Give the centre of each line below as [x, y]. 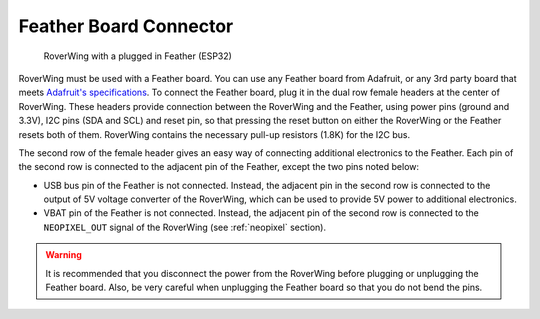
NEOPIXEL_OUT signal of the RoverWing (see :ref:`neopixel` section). [185, 227]
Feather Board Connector [126, 26]
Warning [63, 255]
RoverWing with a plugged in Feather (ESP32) [137, 56]
